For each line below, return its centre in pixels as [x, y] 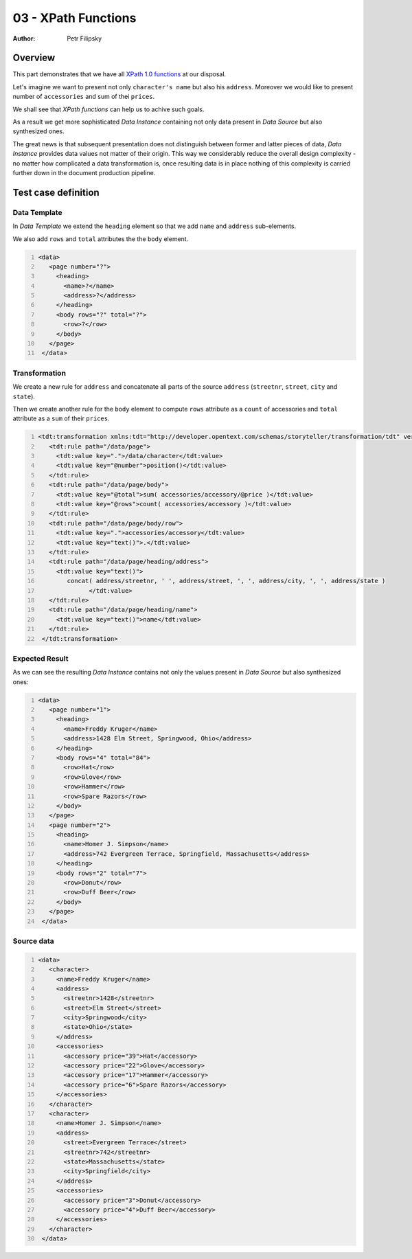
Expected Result [41, 658]
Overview [34, 58]
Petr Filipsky [84, 38]
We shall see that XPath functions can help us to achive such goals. [108, 109]
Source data [33, 941]
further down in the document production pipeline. [84, 172]
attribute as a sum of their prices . [61, 418]
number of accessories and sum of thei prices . [83, 97]
